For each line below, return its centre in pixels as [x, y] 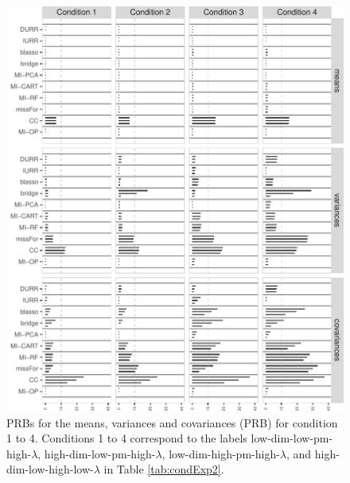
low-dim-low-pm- [292, 438]
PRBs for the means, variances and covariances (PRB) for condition [172, 422]
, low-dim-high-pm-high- [221, 453]
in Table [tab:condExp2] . [164, 469]
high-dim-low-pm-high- [100, 453]
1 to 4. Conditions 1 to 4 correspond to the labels [127, 438]
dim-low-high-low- [50, 469]
